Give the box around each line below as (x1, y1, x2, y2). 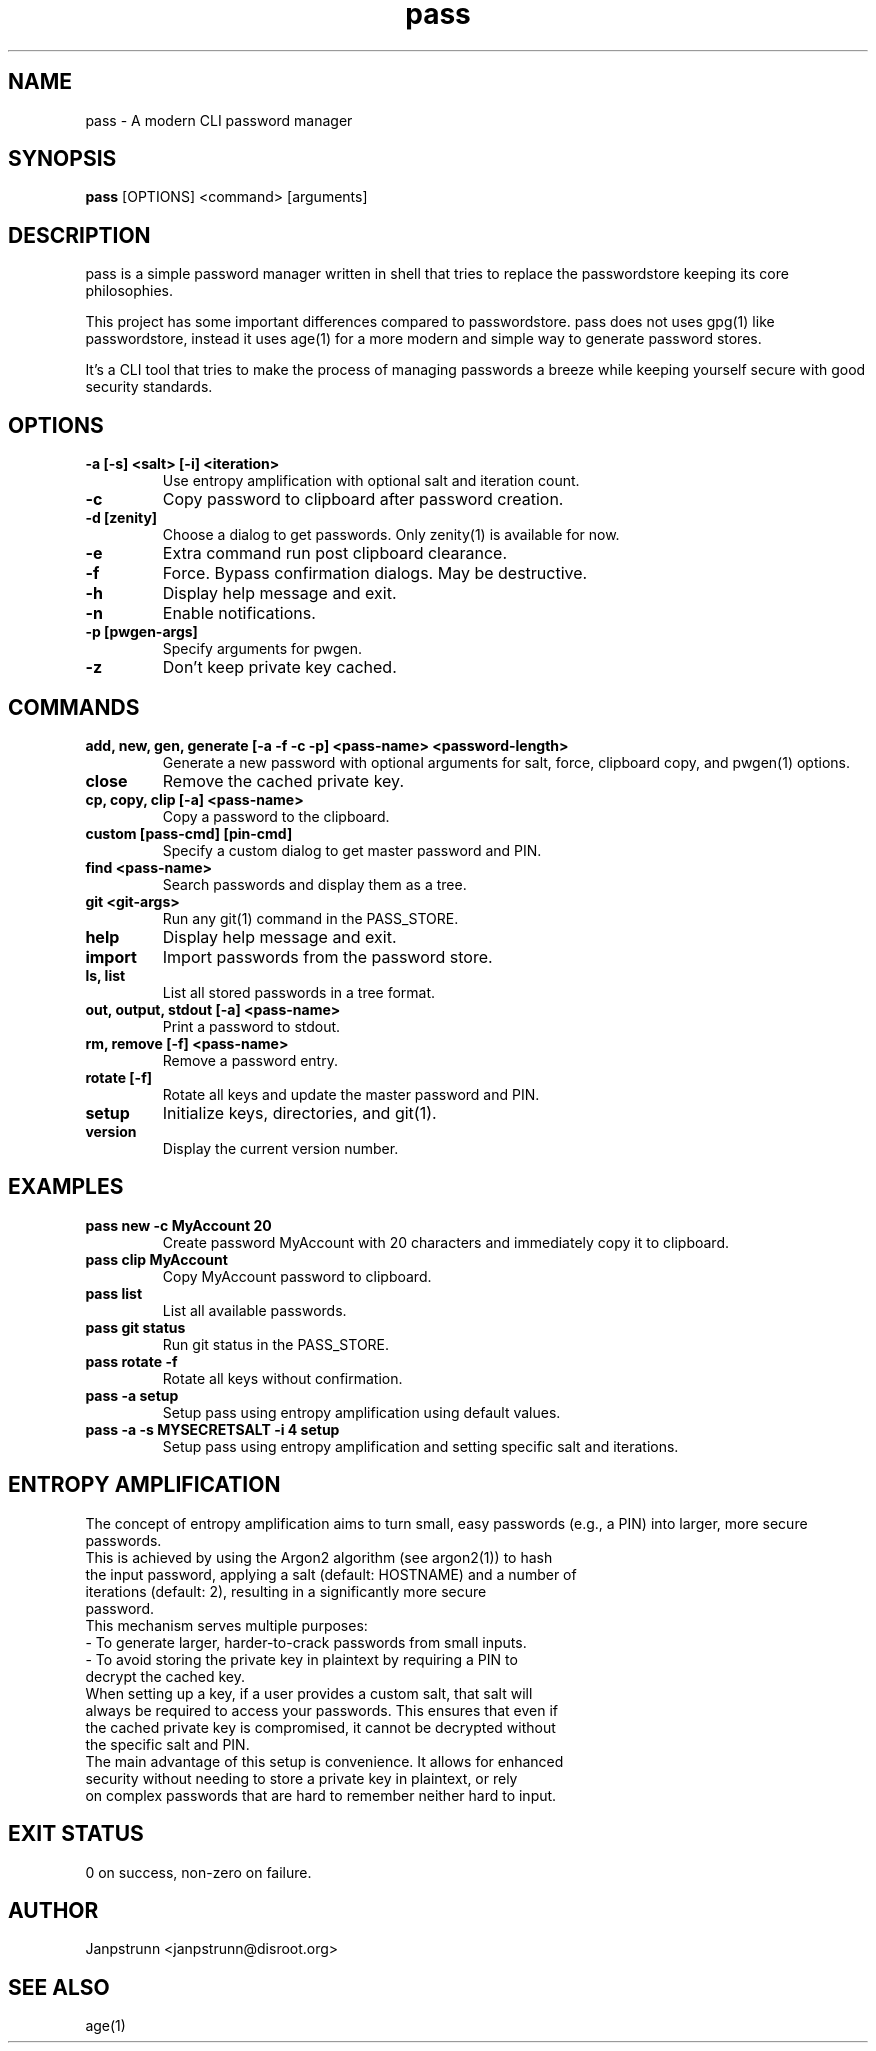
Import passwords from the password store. (162, 946, 493, 967)
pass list (85, 1284, 143, 1302)
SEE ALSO (8, 1974, 110, 2000)
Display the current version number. (162, 1139, 399, 1157)
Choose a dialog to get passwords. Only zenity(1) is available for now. (162, 526, 620, 544)
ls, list (85, 966, 126, 984)
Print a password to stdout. (162, 1017, 341, 1035)
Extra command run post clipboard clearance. (162, 543, 507, 564)
